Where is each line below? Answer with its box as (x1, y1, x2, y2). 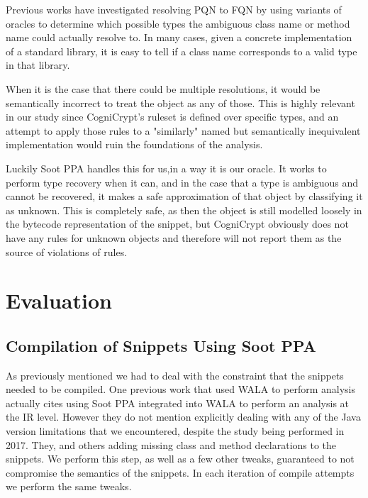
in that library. (6, 57, 70, 72)
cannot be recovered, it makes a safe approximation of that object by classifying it (6, 189, 363, 204)
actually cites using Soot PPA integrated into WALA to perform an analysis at (6, 395, 350, 410)
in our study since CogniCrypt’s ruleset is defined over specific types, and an (6, 109, 339, 124)
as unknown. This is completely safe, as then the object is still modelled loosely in (6, 202, 362, 217)
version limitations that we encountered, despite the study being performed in (6, 424, 345, 438)
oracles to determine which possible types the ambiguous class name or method (6, 16, 350, 31)
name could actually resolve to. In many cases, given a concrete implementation (6, 30, 352, 45)
